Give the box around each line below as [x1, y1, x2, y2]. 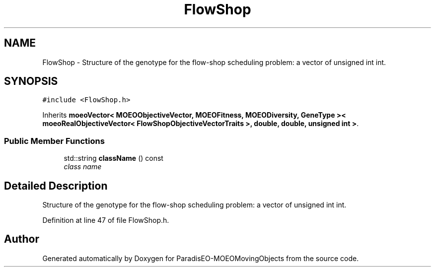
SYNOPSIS [4, 75, 58, 88]
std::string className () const [64, 154, 163, 163]
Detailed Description [4, 179, 108, 192]
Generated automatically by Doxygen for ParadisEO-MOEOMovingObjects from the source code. [42, 254, 359, 263]
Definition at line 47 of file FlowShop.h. [42, 216, 169, 225]
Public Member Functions [4, 135, 105, 146]
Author [4, 233, 39, 246]
